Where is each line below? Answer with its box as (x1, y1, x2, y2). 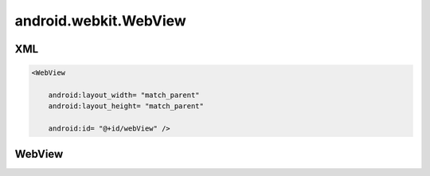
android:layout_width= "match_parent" (48, 90, 200, 100)
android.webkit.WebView (14, 12, 186, 29)
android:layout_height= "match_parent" (48, 102, 205, 111)
